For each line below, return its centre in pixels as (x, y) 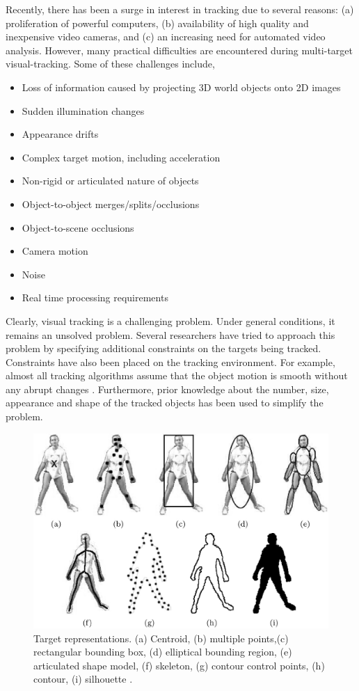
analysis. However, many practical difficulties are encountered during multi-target (179, 50)
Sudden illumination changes (83, 110)
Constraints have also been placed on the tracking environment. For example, (170, 362)
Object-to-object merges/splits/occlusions (111, 204)
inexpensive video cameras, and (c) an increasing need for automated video (166, 37)
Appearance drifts (60, 134)
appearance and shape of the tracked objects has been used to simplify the (165, 403)
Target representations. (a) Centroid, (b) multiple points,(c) (161, 638)
